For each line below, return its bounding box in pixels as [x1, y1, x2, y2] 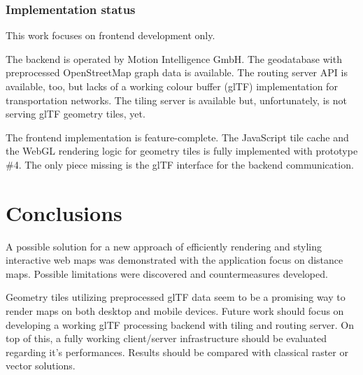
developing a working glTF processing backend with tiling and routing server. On [6, 317, 355, 332]
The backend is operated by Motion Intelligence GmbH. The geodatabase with [6, 51, 342, 66]
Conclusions [6, 198, 122, 227]
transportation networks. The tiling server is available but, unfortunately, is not [6, 92, 347, 107]
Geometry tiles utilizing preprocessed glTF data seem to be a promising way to [6, 290, 346, 304]
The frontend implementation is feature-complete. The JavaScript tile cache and [6, 129, 349, 144]
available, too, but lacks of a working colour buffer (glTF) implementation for [6, 79, 338, 93]
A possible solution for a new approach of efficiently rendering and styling [6, 239, 322, 253]
